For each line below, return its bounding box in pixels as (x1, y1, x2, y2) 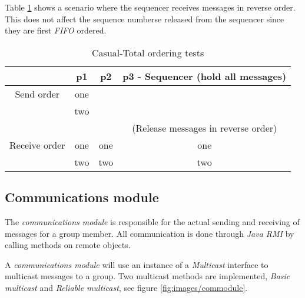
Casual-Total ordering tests (92, 45, 204, 59)
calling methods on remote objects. (5, 239, 131, 251)
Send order (15, 86, 60, 101)
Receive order (9, 138, 65, 152)
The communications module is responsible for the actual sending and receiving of (5, 215, 300, 227)
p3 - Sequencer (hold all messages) (122, 69, 287, 83)
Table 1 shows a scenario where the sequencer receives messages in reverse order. (5, 1, 296, 13)
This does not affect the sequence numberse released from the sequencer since (5, 12, 284, 25)
